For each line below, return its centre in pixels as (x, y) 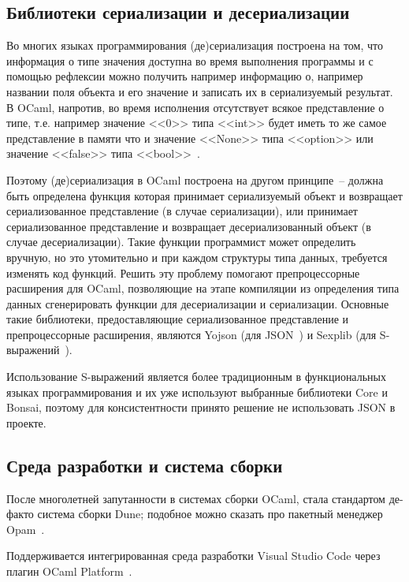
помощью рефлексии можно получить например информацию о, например (185, 76)
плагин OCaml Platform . (69, 571)
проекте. (26, 422)
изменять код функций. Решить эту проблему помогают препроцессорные (183, 272)
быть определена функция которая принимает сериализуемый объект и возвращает (204, 195)
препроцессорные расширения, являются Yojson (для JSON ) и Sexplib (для (191, 334)
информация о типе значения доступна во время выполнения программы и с (190, 60)
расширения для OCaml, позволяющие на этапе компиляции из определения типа (203, 288)
